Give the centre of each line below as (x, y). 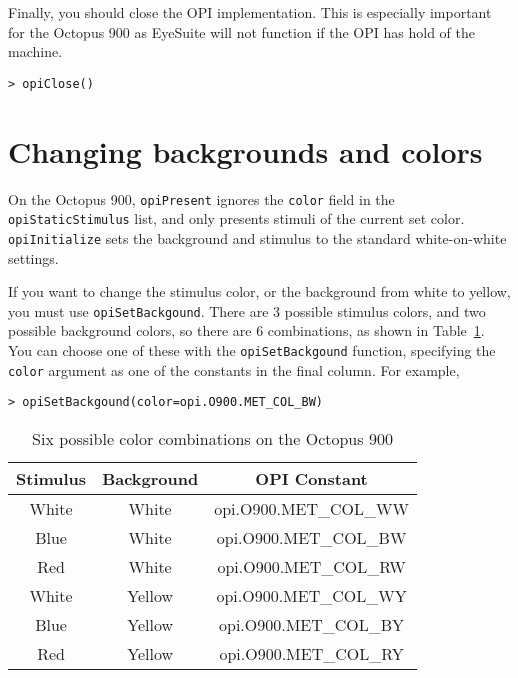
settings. (33, 257)
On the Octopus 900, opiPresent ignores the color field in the (201, 198)
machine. (35, 51)
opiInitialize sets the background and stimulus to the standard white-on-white (257, 237)
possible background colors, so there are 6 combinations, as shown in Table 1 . (246, 330)
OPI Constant (311, 478)
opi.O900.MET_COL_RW (311, 566)
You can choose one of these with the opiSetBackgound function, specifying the (252, 349)
